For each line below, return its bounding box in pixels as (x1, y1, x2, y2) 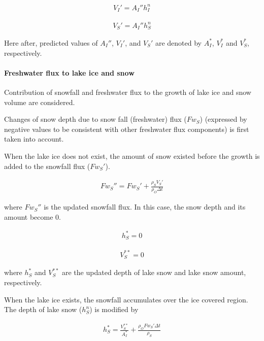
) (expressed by (200, 114, 247, 124)
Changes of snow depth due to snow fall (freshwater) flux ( (4, 114, 187, 124)
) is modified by (89, 304, 139, 315)
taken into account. (4, 133, 64, 144)
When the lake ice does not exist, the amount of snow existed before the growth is (4, 150, 260, 161)
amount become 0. (4, 211, 61, 222)
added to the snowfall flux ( (4, 160, 90, 171)
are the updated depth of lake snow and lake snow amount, (62, 267, 246, 278)
